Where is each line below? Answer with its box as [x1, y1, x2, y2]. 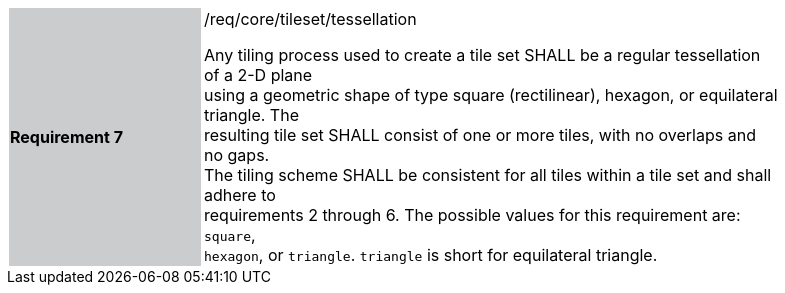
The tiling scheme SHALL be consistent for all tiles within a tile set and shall [204, 165, 772, 185]
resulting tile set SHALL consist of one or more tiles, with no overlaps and [204, 125, 756, 145]
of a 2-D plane [204, 65, 313, 85]
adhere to [204, 185, 276, 205]
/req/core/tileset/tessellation [204, 9, 417, 29]
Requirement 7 [10, 127, 123, 147]
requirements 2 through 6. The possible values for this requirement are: [204, 205, 741, 225]
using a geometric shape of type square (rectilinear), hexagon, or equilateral [204, 85, 778, 105]
